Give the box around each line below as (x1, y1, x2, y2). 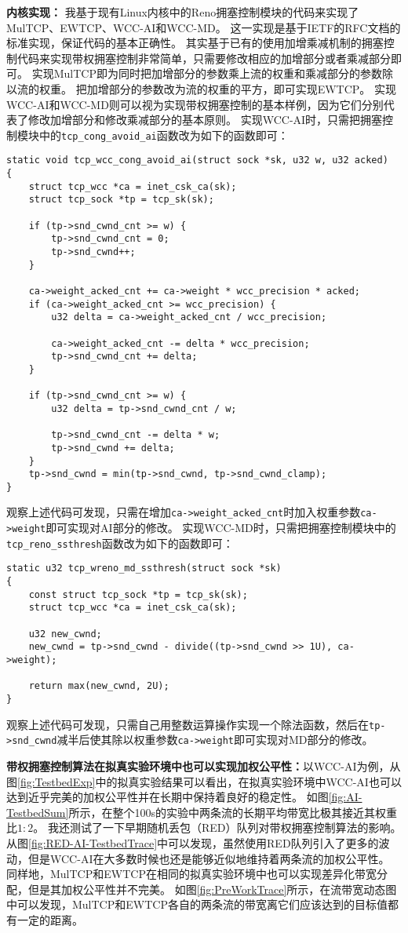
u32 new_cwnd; (28, 628, 102, 640)
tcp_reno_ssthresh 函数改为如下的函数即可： (6, 534, 234, 551)
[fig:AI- (328, 789, 362, 805)
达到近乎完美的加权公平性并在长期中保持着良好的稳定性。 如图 (6, 789, 329, 805)
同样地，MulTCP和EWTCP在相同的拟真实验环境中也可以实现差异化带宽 (6, 866, 377, 882)
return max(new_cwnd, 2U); (28, 680, 169, 692)
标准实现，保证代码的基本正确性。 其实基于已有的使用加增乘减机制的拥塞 (6, 35, 384, 51)
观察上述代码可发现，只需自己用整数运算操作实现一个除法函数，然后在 (6, 716, 369, 732)
